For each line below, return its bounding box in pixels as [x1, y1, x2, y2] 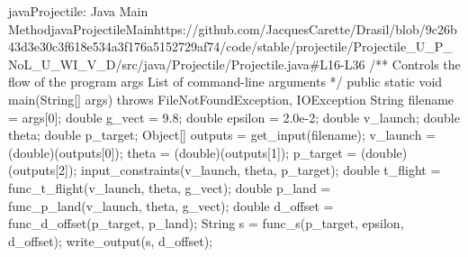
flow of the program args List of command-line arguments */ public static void [8, 72, 443, 91]
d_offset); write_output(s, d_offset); [8, 231, 212, 250]
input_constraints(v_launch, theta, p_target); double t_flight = [80, 161, 441, 179]
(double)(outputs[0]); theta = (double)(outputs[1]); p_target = [8, 142, 357, 161]
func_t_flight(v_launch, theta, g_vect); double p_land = [8, 178, 331, 197]
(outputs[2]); [8, 161, 77, 179]
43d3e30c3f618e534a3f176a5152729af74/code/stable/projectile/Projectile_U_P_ [8, 37, 453, 56]
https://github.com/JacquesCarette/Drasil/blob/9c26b [154, 19, 457, 38]
